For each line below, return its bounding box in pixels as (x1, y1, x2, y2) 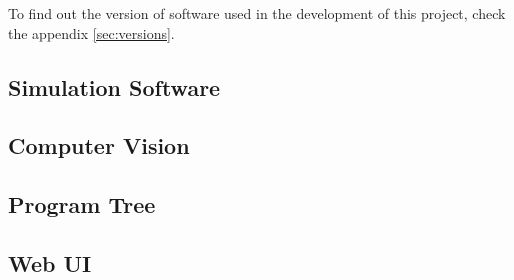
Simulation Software (8, 71, 221, 102)
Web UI (8, 247, 92, 278)
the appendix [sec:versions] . (8, 22, 175, 43)
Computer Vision (8, 130, 190, 161)
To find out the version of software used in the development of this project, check (8, 3, 506, 23)
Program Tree (8, 189, 156, 220)
